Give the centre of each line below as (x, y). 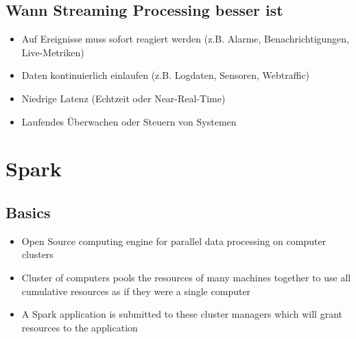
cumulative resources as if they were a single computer (136, 291)
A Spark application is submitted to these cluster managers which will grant (182, 314)
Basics (28, 212)
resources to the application (80, 327)
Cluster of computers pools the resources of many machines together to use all (186, 277)
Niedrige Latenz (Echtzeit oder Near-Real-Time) (123, 98)
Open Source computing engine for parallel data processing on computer (174, 241)
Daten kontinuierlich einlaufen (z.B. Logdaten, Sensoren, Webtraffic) (166, 75)
